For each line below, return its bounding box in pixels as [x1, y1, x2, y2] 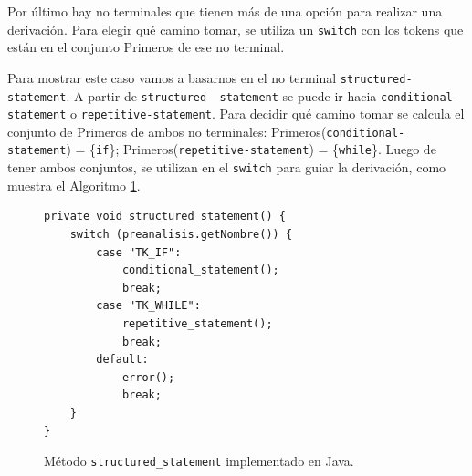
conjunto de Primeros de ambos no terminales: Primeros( [7, 121, 327, 140]
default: [96, 353, 149, 367]
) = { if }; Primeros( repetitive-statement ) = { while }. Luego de [66, 140, 436, 159]
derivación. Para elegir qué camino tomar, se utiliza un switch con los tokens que [7, 19, 464, 38]
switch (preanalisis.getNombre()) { [69, 227, 293, 241]
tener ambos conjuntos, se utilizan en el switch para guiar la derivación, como [7, 158, 446, 177]
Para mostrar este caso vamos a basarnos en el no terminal [7, 67, 337, 87]
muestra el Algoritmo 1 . [7, 175, 141, 194]
